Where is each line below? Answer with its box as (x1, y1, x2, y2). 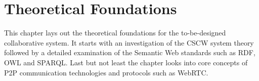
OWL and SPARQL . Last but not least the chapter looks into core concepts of (4, 57, 248, 67)
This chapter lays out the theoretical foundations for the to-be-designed (4, 27, 226, 38)
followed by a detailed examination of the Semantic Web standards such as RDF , (4, 47, 255, 58)
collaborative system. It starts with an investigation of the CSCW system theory (4, 37, 254, 48)
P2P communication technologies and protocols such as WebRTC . (4, 67, 208, 77)
